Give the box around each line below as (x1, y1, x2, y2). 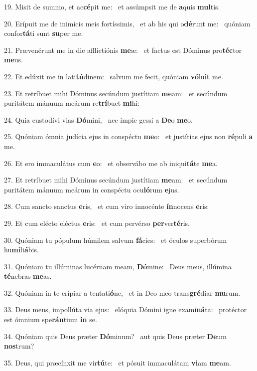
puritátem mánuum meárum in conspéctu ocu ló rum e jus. (4, 184, 179, 194)
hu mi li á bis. (4, 244, 39, 255)
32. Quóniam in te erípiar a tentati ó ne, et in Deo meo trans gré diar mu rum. (4, 287, 241, 298)
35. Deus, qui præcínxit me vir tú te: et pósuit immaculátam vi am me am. (4, 357, 231, 368)
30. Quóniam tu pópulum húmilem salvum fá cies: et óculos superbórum (4, 234, 227, 245)
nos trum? (4, 341, 34, 351)
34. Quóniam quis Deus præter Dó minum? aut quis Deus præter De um (4, 331, 227, 341)
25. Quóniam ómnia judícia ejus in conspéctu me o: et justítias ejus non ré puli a (4, 131, 253, 142)
